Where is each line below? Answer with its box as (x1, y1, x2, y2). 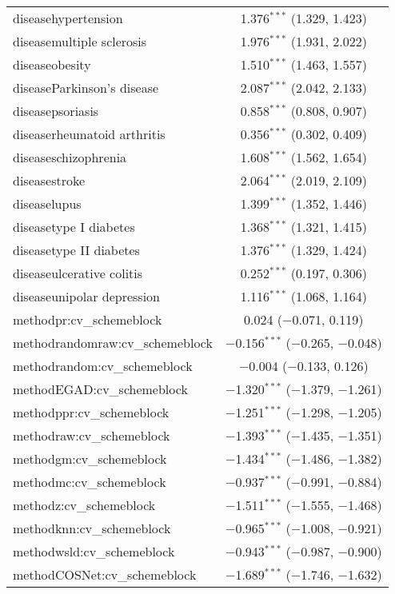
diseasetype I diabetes (13, 217, 135, 236)
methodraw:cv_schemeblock (13, 426, 170, 445)
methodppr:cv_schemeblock (13, 403, 170, 421)
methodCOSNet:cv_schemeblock (13, 565, 197, 584)
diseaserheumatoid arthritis (13, 125, 166, 143)
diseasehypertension (13, 9, 123, 27)
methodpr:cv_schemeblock (13, 310, 162, 329)
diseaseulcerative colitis (13, 264, 143, 282)
